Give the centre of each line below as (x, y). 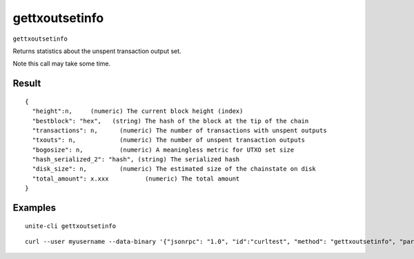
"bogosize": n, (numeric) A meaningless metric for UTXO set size (163, 149)
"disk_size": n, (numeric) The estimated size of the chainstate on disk (174, 169)
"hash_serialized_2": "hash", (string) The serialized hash (136, 159)
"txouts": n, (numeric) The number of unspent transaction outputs (169, 140)
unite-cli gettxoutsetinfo (71, 226)
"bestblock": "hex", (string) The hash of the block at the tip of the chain (170, 121)
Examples (34, 208)
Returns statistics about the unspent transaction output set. (97, 51)
